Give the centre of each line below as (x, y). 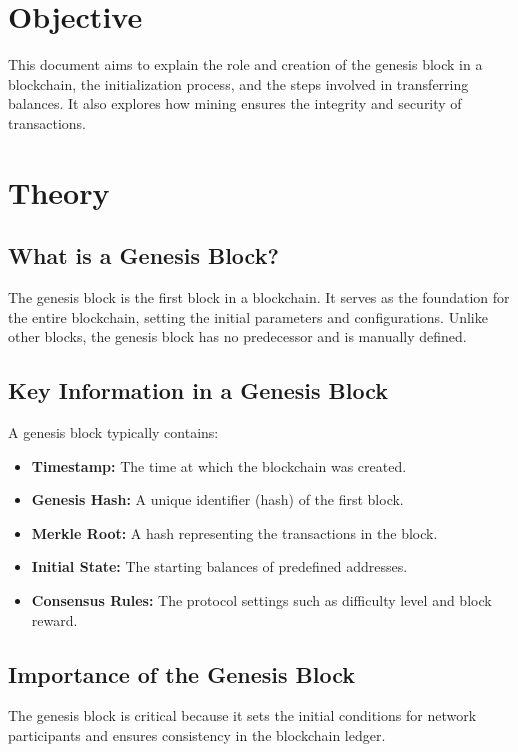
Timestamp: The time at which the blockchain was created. (219, 465)
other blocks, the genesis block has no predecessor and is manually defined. (237, 336)
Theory (59, 191)
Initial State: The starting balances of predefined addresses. (219, 566)
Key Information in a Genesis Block (198, 390)
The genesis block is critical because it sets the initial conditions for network (242, 715)
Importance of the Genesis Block (181, 673)
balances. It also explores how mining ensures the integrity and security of (235, 103)
